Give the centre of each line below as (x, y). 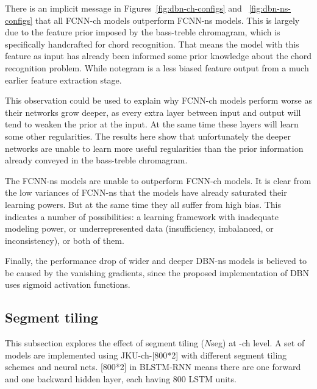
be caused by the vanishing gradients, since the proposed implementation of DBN (157, 272)
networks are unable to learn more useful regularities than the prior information (154, 148)
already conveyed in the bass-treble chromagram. (96, 160)
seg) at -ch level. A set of (258, 343)
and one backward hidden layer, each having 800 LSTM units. (121, 379)
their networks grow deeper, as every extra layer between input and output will (153, 112)
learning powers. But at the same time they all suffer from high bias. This (143, 204)
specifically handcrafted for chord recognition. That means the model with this (152, 44)
